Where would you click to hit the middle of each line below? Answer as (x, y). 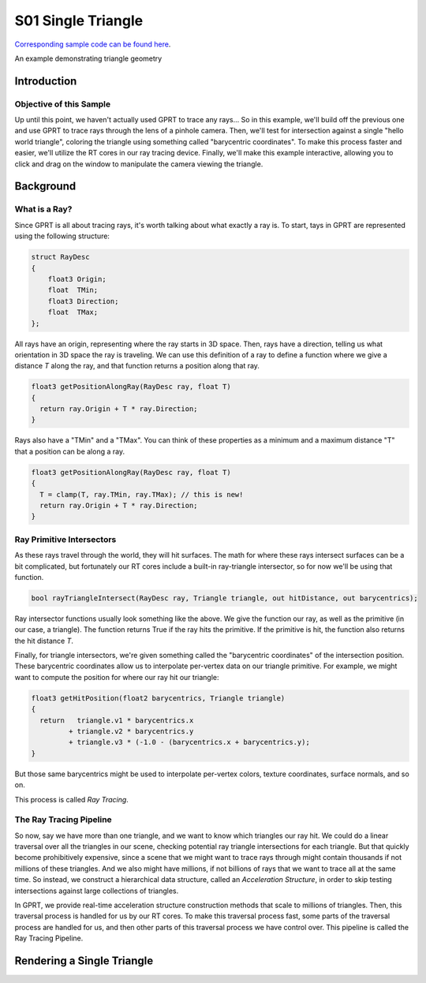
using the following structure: (62, 236)
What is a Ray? (43, 209)
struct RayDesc (60, 257)
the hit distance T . (44, 641)
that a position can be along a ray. (70, 451)
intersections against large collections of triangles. (97, 891)
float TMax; (73, 312)
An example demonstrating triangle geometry (88, 58)
